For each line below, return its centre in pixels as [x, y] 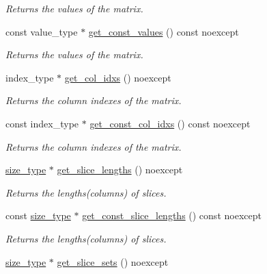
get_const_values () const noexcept [164, 31]
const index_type [42, 123]
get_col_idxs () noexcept [118, 77]
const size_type [38, 215]
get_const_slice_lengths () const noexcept [172, 215]
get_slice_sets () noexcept [113, 261]
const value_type [42, 31]
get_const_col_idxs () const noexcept [170, 123]
